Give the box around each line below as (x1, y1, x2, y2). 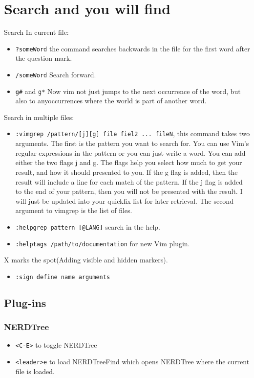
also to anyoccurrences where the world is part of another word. (15, 95, 207, 106)
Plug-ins (4, 295, 46, 310)
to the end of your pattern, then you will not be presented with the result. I (15, 186, 243, 196)
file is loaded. (15, 366, 55, 376)
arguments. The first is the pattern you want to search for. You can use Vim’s (15, 138, 249, 148)
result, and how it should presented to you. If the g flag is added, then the (15, 166, 238, 177)
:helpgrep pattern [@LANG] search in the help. (15, 221, 160, 232)
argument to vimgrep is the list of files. (15, 205, 132, 215)
